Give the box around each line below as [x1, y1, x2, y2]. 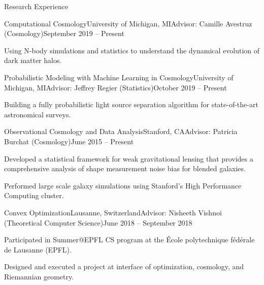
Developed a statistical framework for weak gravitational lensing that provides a [4, 153, 253, 164]
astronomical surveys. [4, 109, 71, 119]
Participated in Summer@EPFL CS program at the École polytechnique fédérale [4, 234, 255, 245]
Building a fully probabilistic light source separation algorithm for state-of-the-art [4, 99, 258, 110]
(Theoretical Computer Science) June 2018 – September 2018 [4, 217, 192, 228]
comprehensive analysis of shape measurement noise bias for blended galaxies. [4, 163, 246, 174]
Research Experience [4, 1, 69, 11]
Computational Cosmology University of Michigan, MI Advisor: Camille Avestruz [4, 18, 252, 28]
